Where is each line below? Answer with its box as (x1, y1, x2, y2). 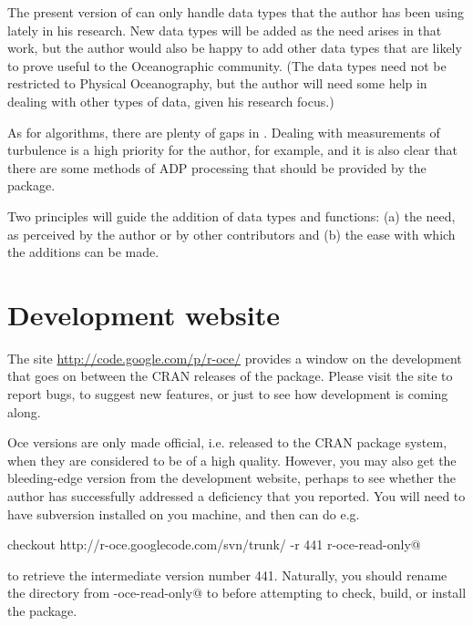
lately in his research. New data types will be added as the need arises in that (7, 20, 442, 39)
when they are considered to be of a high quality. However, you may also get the (7, 450, 457, 469)
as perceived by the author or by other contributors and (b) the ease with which (7, 224, 456, 243)
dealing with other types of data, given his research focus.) (7, 91, 334, 110)
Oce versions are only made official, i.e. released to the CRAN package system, (7, 433, 447, 452)
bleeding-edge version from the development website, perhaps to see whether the (7, 468, 456, 487)
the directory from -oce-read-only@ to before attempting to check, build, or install (7, 583, 467, 602)
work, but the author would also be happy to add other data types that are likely (7, 38, 462, 57)
